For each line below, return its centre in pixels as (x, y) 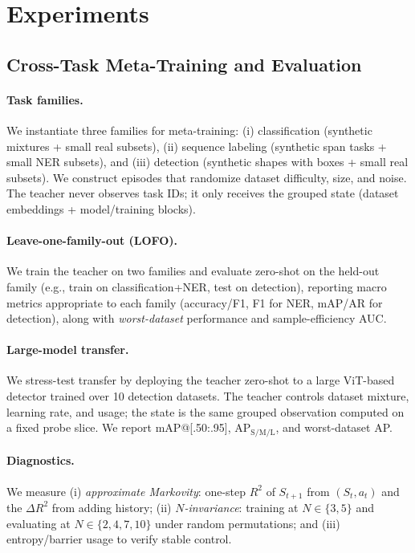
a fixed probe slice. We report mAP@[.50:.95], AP (129, 427)
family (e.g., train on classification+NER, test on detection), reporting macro (197, 286)
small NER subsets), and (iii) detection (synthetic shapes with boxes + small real (207, 162)
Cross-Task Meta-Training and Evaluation (184, 64)
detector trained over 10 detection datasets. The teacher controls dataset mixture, (208, 396)
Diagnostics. (41, 460)
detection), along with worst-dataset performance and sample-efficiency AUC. (197, 318)
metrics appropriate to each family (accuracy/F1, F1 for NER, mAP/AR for (195, 302)
